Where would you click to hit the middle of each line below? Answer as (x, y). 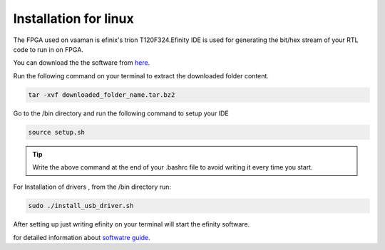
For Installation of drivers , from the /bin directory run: (92, 187)
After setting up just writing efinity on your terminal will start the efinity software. (132, 224)
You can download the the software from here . (82, 63)
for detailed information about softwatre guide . (82, 237)
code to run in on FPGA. (48, 49)
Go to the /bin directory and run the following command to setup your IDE (121, 113)
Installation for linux (74, 19)
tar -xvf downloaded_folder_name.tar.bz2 (102, 95)
